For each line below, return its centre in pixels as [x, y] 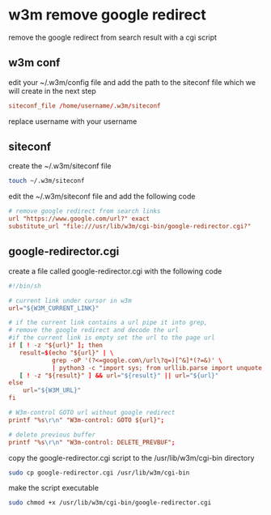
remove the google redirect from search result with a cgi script [112, 37]
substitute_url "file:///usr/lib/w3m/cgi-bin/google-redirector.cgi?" [130, 227]
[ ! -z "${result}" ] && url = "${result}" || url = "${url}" [119, 375]
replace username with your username [73, 121]
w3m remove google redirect [107, 15]
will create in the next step [52, 91]
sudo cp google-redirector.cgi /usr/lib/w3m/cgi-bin [99, 472]
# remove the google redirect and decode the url [94, 330]
